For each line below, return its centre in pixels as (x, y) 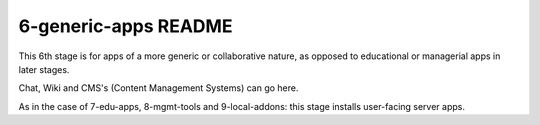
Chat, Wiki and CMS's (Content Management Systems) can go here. (158, 88)
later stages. (44, 69)
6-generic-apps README (125, 26)
